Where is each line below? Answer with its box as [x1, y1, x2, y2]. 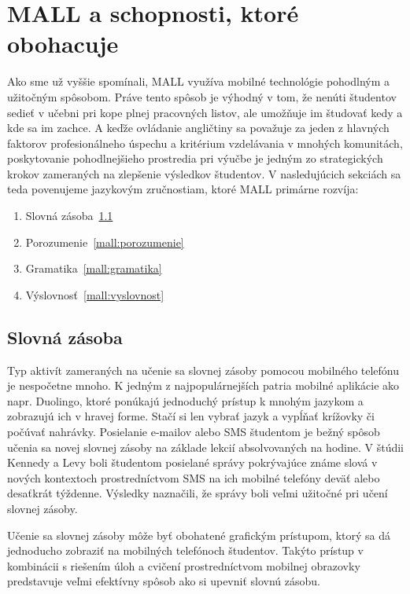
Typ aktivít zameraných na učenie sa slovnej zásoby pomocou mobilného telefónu [7, 361, 400, 378]
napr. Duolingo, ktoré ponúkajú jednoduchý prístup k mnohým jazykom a [7, 392, 364, 409]
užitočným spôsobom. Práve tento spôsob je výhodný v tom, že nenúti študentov [7, 88, 397, 104]
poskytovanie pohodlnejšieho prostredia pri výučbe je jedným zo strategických [7, 150, 383, 167]
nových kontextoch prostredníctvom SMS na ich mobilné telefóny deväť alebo [7, 469, 380, 486]
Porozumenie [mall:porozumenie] [25, 233, 184, 250]
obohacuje [7, 27, 119, 60]
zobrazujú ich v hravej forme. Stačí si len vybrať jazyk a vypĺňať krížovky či [7, 408, 375, 424]
